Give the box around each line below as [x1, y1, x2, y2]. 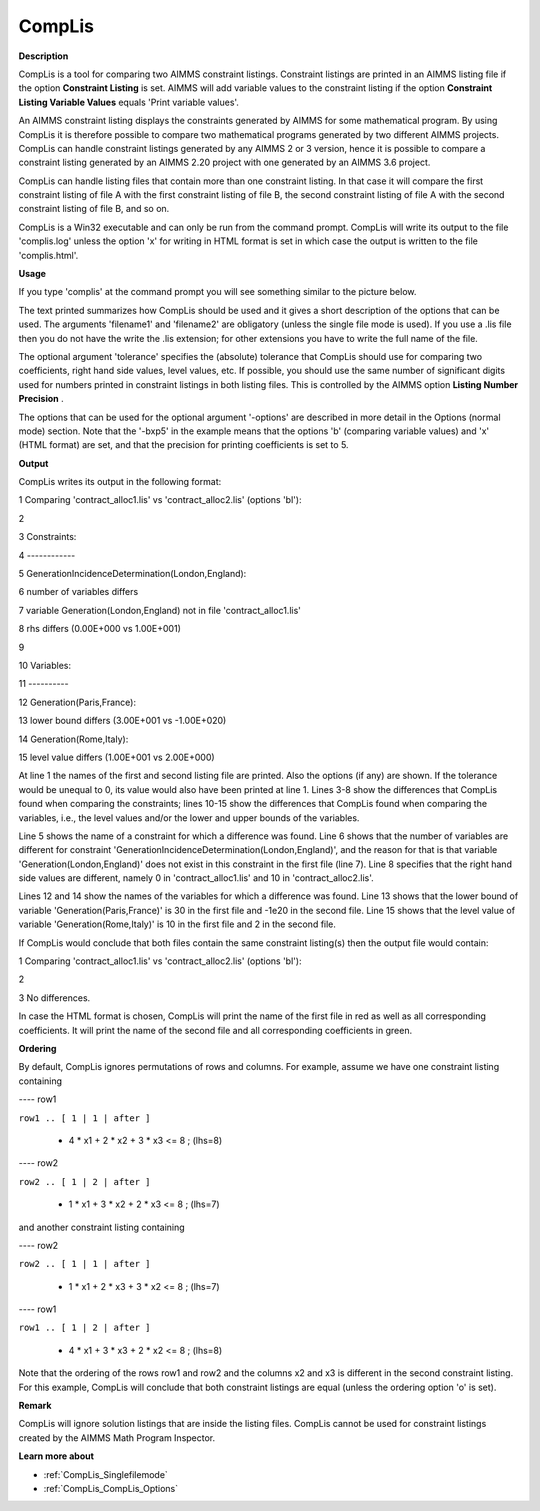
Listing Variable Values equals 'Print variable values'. [18, 96, 240, 108]
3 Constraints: [18, 531, 77, 543]
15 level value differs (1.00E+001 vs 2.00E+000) [18, 751, 215, 763]
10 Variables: [18, 660, 72, 671]
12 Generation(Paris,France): [18, 696, 137, 708]
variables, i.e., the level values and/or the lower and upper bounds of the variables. [18, 811, 360, 824]
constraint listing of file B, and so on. [18, 203, 170, 215]
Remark [18, 1400, 52, 1412]
